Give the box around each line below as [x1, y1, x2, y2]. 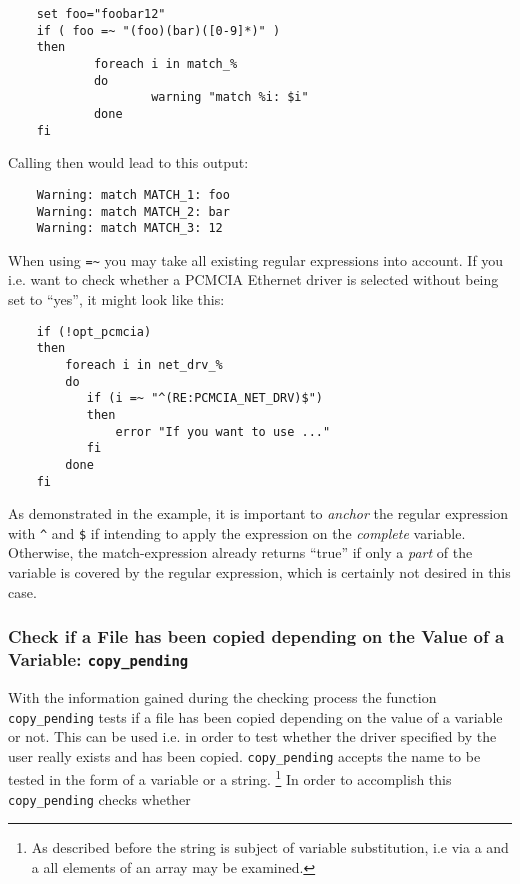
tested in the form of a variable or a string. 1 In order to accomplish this [8, 766, 452, 790]
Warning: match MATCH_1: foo [36, 187, 230, 202]
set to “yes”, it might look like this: [8, 289, 225, 310]
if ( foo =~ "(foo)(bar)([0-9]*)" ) [36, 23, 281, 38]
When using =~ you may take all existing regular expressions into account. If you [8, 249, 504, 270]
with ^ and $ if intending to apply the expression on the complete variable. [8, 522, 466, 543]
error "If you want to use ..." [115, 424, 331, 439]
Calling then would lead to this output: [8, 152, 249, 173]
